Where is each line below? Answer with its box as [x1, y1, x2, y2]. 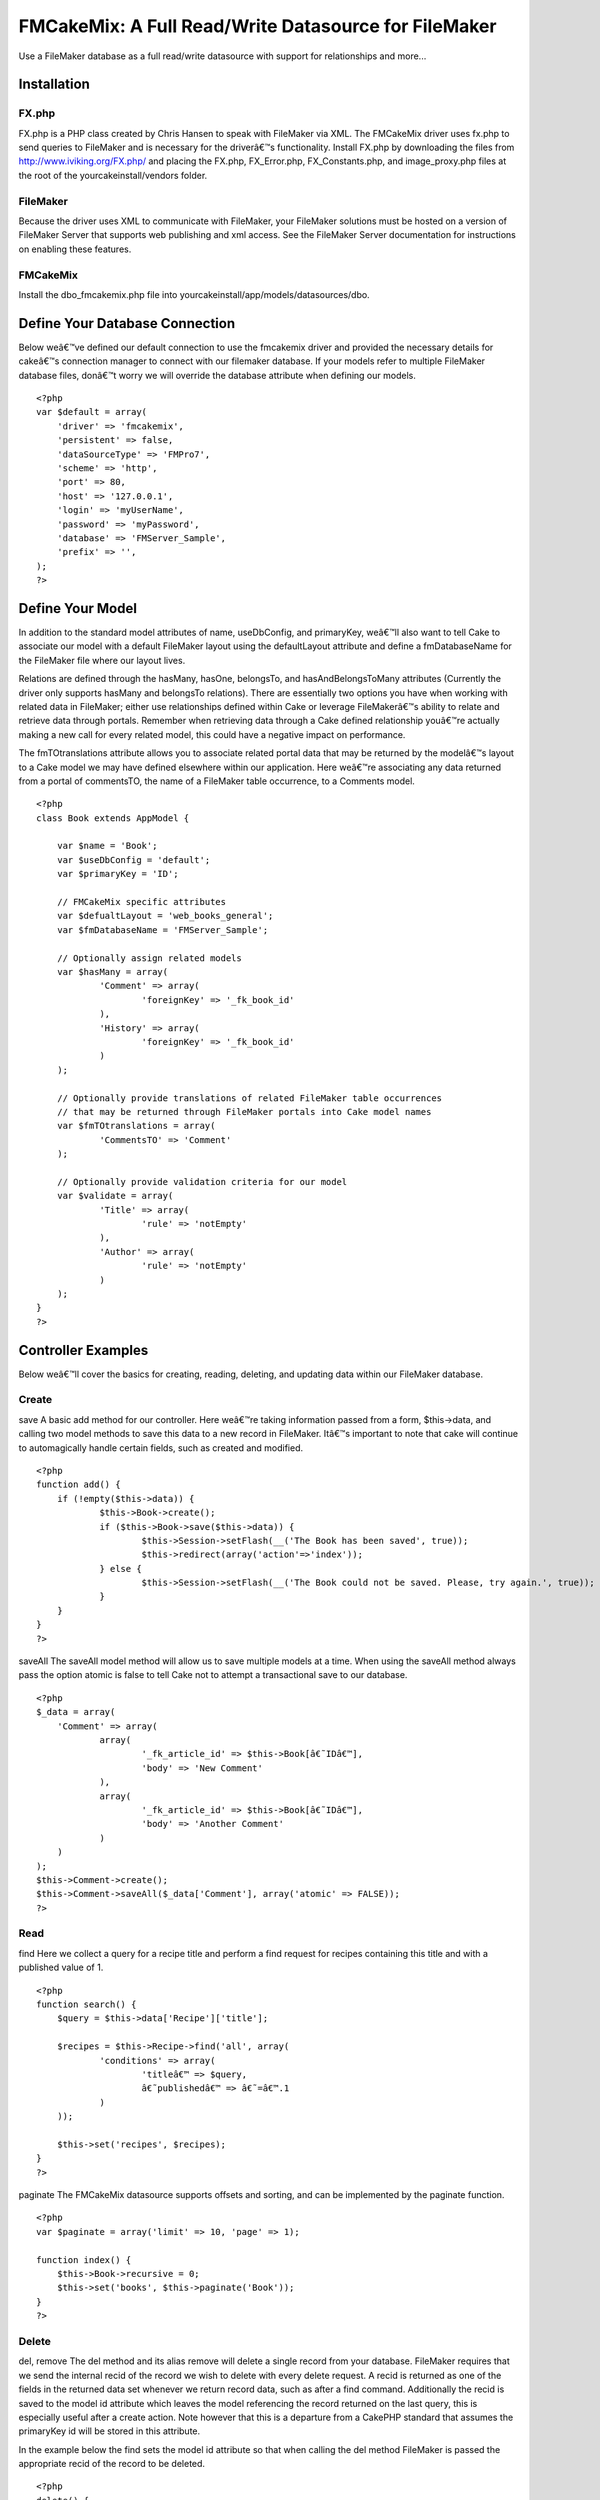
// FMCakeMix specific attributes [56, 896, 227, 908]
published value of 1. [18, 1961, 104, 1974]
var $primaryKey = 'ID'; [56, 868, 179, 880]
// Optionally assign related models [56, 952, 242, 964]
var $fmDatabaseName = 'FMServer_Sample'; [56, 924, 269, 935]
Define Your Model [18, 600, 137, 617]
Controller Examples [18, 1341, 149, 1359]
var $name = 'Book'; [56, 840, 158, 852]
